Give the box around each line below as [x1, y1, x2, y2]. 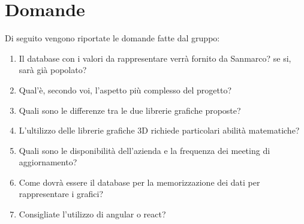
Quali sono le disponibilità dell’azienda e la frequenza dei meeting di [19, 144, 270, 156]
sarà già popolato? [19, 63, 87, 76]
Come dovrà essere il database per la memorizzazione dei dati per [19, 175, 260, 188]
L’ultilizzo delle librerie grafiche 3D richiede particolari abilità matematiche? [19, 124, 300, 137]
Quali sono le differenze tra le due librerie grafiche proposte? [19, 104, 241, 116]
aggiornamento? [19, 156, 77, 168]
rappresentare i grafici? [19, 187, 104, 200]
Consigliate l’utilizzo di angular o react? [19, 208, 166, 220]
